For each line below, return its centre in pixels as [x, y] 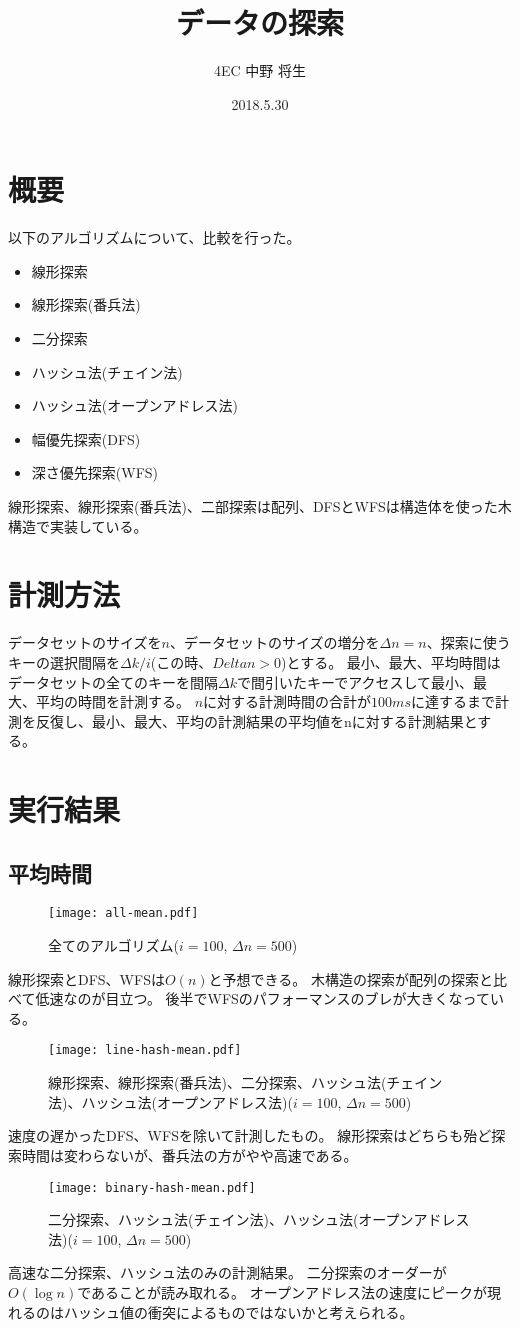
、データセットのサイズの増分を [275, 642]
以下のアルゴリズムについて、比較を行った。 [154, 237]
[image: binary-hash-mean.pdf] [152, 1187]
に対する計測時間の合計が [287, 701]
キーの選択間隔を [64, 661]
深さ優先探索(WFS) [95, 472]
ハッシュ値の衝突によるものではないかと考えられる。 [238, 1311]
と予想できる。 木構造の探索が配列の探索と [350, 978]
